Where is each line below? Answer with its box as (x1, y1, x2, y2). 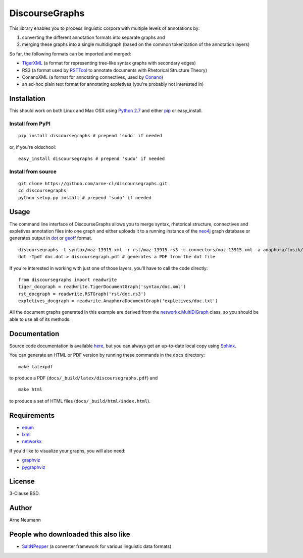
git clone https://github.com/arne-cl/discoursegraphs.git (18, 181, 168, 186)
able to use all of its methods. (9, 316, 71, 322)
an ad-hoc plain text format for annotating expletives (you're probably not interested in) (22, 81, 204, 87)
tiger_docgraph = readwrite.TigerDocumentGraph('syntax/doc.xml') (18, 284, 186, 290)
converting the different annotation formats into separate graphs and (22, 34, 165, 40)
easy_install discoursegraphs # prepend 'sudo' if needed (18, 155, 165, 161)
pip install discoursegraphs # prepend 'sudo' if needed (18, 133, 163, 139)
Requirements (9, 411, 55, 420)
